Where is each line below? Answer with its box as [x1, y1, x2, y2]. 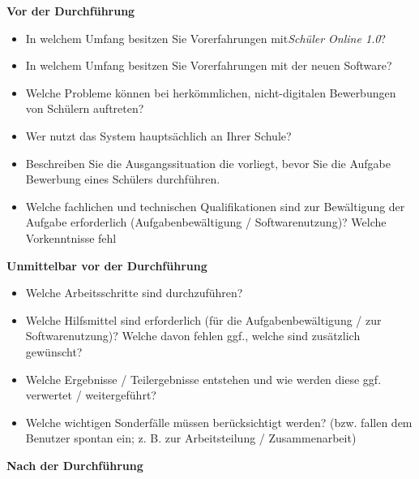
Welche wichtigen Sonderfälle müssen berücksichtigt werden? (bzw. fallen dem [25, 413, 413, 430]
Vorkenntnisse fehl [25, 229, 117, 246]
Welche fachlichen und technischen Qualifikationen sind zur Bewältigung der [25, 197, 405, 214]
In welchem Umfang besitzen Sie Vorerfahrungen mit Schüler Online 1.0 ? [25, 29, 387, 46]
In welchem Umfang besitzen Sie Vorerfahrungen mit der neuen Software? [25, 57, 392, 74]
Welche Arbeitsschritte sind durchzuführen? [25, 284, 243, 301]
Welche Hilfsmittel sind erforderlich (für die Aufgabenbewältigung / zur [25, 311, 382, 328]
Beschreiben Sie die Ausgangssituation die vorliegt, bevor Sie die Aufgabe [25, 154, 391, 171]
